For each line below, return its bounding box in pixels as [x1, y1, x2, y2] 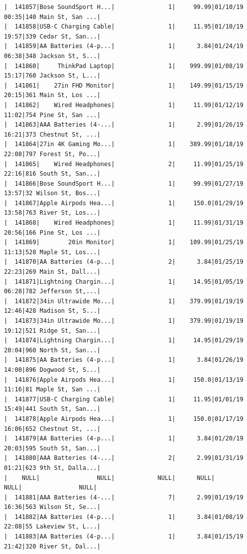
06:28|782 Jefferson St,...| [4, 288, 101, 295]
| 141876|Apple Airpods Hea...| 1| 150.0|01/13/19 [4, 376, 244, 383]
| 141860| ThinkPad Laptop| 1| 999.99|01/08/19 [4, 62, 244, 70]
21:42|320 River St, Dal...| [4, 542, 101, 550]
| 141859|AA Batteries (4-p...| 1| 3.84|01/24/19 [4, 43, 244, 50]
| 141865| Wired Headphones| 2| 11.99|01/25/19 [4, 160, 244, 168]
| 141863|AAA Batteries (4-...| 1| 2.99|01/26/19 [4, 121, 244, 129]
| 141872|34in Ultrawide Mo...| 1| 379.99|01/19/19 [4, 297, 244, 305]
